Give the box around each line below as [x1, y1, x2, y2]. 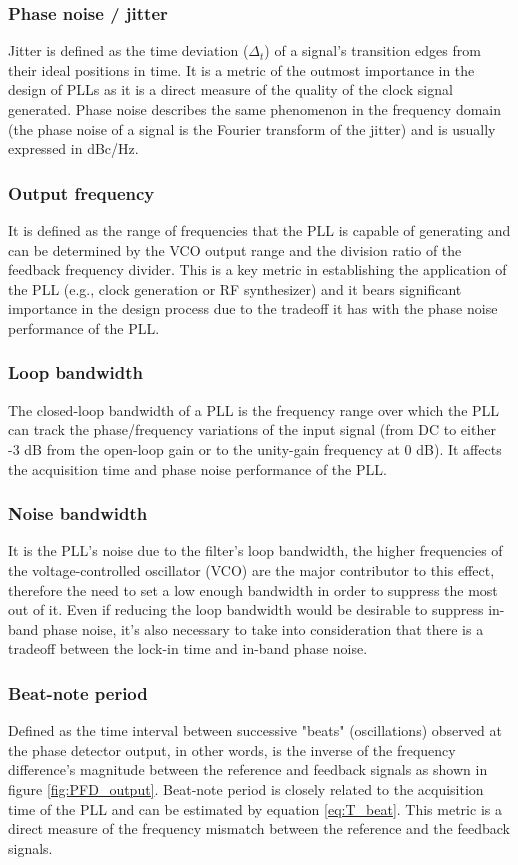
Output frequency [8, 180, 155, 205]
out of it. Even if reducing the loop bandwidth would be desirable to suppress [8, 599, 484, 620]
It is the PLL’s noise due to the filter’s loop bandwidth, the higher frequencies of [8, 540, 503, 561]
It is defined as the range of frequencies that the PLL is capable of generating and [8, 220, 511, 240]
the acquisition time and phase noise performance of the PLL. [8, 458, 387, 479]
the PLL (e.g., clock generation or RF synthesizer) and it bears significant [8, 278, 462, 299]
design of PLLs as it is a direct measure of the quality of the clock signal [8, 79, 453, 100]
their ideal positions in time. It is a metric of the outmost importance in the [8, 59, 475, 80]
